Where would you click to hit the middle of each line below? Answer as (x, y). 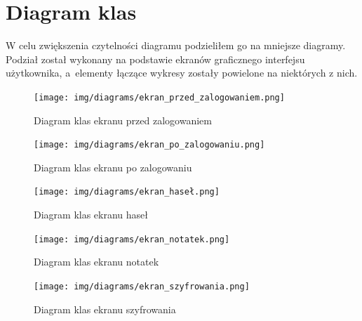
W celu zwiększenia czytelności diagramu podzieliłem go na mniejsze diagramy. (176, 45)
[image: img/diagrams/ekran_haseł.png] (127, 192)
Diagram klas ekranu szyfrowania (105, 309)
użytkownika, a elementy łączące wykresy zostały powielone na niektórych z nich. (182, 73)
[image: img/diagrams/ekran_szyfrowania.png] (142, 286)
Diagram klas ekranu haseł (91, 215)
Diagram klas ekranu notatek (96, 262)
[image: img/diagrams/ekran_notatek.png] (132, 239)
